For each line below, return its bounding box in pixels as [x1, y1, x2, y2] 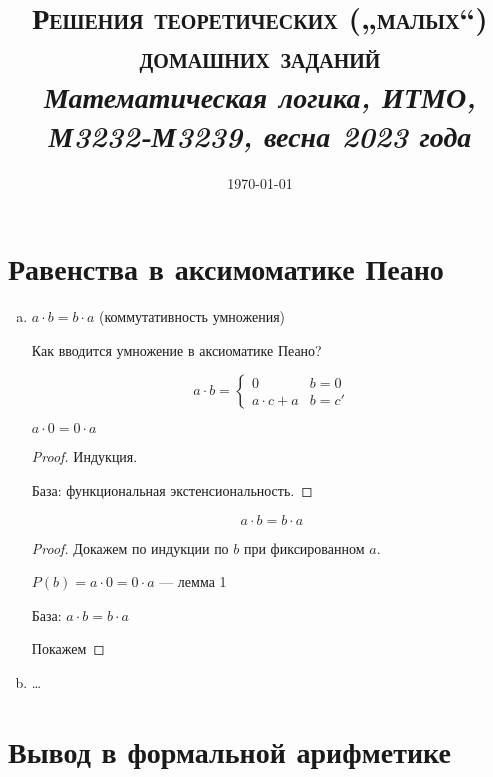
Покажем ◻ [31, 638, 105, 659]
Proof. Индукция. [31, 446, 138, 467]
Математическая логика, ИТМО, [43, 75, 477, 117]
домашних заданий [139, 36, 381, 77]
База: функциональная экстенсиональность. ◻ [31, 480, 313, 500]
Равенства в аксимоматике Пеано [8, 248, 444, 289]
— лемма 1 [159, 571, 227, 592]
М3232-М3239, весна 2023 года [48, 114, 472, 156]
